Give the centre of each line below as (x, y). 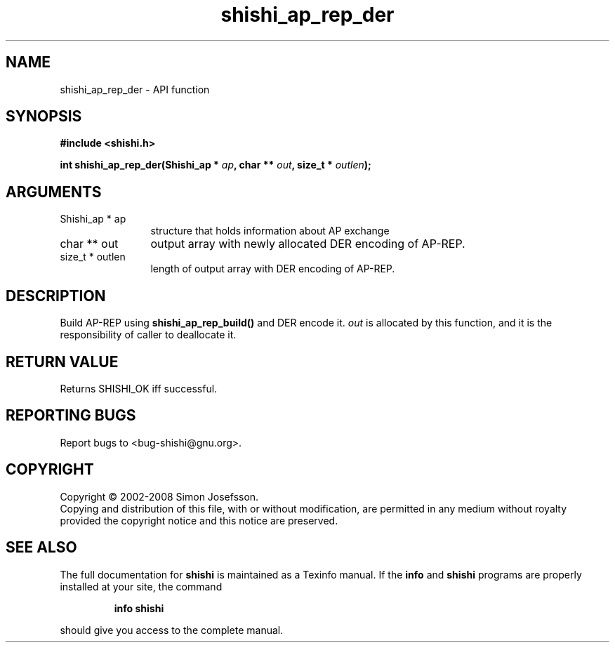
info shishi (139, 608)
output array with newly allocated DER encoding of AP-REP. (308, 244)
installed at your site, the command (141, 586)
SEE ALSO (41, 548)
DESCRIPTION (56, 296)
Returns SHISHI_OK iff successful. (139, 388)
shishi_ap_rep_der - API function (135, 89)
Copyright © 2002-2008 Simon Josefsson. (159, 496)
